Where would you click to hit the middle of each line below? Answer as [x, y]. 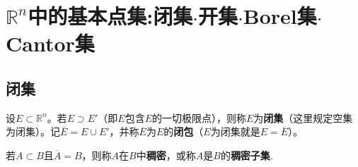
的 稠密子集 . [247, 155]
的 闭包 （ [184, 131]
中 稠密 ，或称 [166, 155]
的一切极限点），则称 [200, 117]
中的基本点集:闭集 [110, 16]
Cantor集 [50, 43]
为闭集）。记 [33, 131]
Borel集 [280, 16]
